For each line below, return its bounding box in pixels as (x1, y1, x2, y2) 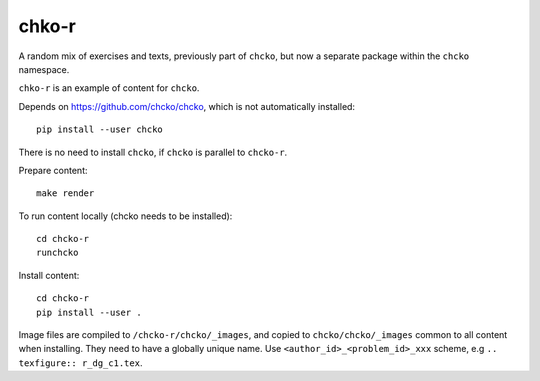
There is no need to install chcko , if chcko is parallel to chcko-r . (18, 146, 288, 158)
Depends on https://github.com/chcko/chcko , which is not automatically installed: (18, 100, 355, 112)
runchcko (36, 247, 79, 259)
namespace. (18, 63, 70, 75)
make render (36, 188, 95, 199)
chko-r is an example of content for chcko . (18, 82, 200, 94)
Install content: (18, 269, 80, 281)
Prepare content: (18, 164, 89, 176)
